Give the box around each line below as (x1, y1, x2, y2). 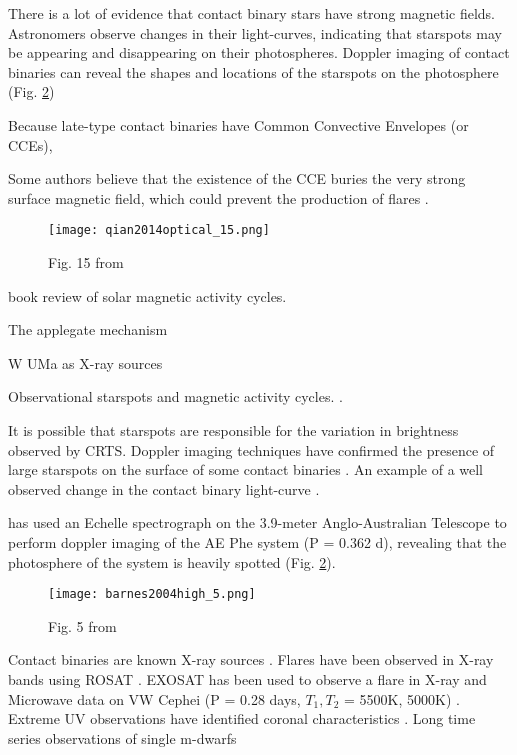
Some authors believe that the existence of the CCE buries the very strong (8, 168, 466, 189)
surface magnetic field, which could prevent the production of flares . (8, 187, 429, 208)
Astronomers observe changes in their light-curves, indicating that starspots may (8, 22, 502, 43)
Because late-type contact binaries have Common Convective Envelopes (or (8, 114, 469, 135)
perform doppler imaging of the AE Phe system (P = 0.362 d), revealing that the (8, 531, 507, 552)
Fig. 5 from (48, 615, 117, 636)
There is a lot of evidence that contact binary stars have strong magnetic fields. (8, 3, 496, 23)
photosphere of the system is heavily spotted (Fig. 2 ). (8, 551, 336, 572)
